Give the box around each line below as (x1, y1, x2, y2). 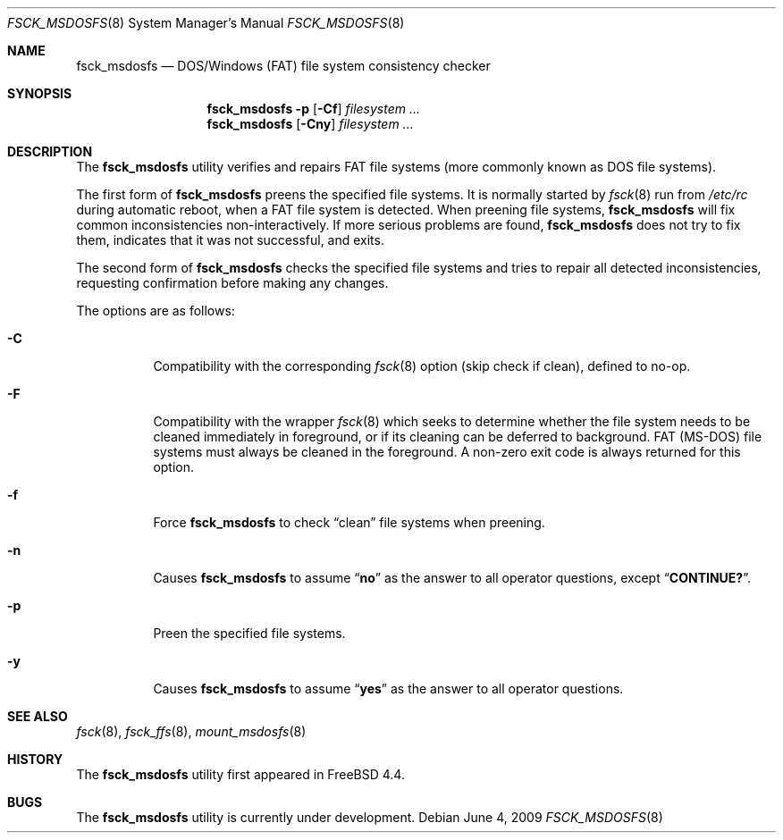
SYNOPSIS (7, 86, 72, 101)
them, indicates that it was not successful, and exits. (76, 232, 384, 248)
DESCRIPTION (7, 144, 93, 159)
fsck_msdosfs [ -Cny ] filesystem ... (206, 116, 414, 131)
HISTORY (7, 752, 63, 767)
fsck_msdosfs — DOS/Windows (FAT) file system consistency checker (76, 58, 491, 73)
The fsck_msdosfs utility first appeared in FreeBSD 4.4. (76, 767, 405, 782)
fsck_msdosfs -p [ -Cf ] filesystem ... (206, 101, 421, 116)
